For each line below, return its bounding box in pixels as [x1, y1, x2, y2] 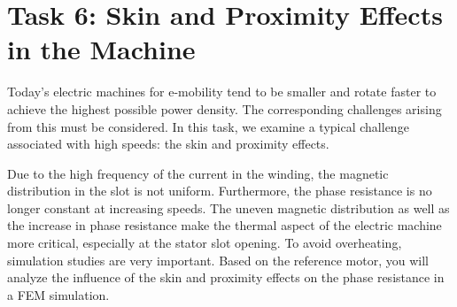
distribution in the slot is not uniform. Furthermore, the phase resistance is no [7, 181, 432, 200]
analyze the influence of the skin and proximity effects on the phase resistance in [7, 268, 445, 287]
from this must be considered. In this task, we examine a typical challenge [7, 117, 409, 135]
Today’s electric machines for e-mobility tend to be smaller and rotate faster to [7, 82, 437, 101]
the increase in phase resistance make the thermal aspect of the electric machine [7, 216, 442, 234]
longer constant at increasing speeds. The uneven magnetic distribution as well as [7, 198, 450, 217]
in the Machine [7, 31, 196, 67]
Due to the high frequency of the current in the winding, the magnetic [7, 164, 389, 182]
